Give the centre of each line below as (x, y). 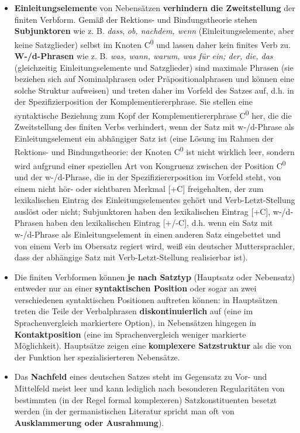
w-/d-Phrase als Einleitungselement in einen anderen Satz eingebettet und (147, 234)
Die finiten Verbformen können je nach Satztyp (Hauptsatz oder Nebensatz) (155, 276)
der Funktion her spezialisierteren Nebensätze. (97, 357)
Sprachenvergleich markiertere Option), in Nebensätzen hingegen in (135, 323)
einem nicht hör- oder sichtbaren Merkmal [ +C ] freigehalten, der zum (139, 188)
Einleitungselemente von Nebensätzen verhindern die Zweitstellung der (155, 8)
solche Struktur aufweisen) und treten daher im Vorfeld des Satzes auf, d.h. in (154, 90)
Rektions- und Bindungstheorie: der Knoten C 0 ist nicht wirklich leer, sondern (154, 151)
